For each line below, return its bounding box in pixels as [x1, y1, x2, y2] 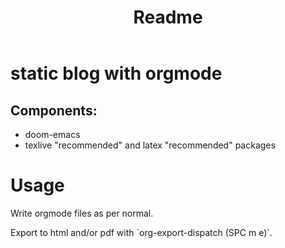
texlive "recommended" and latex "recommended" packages [24, 139, 276, 151]
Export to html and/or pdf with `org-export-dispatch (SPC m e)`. [10, 226, 273, 238]
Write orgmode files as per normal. [10, 207, 154, 219]
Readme [133, 6, 203, 29]
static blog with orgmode [10, 62, 223, 85]
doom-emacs [24, 129, 81, 140]
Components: [10, 102, 98, 119]
